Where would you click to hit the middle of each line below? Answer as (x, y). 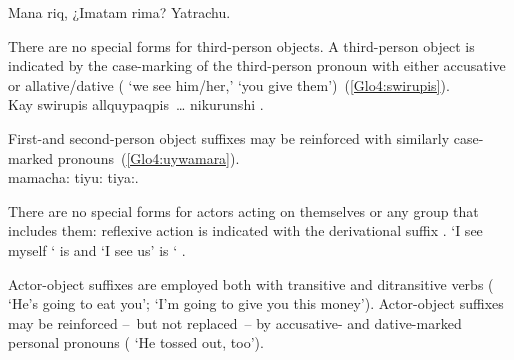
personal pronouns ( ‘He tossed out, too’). (136, 342)
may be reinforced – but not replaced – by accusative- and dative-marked (235, 322)
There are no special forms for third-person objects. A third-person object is (241, 45)
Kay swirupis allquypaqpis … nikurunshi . (136, 104)
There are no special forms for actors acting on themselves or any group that (243, 210)
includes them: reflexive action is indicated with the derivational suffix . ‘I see (245, 230)
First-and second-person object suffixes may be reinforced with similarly (229, 137)
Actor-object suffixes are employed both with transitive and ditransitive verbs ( (251, 283)
